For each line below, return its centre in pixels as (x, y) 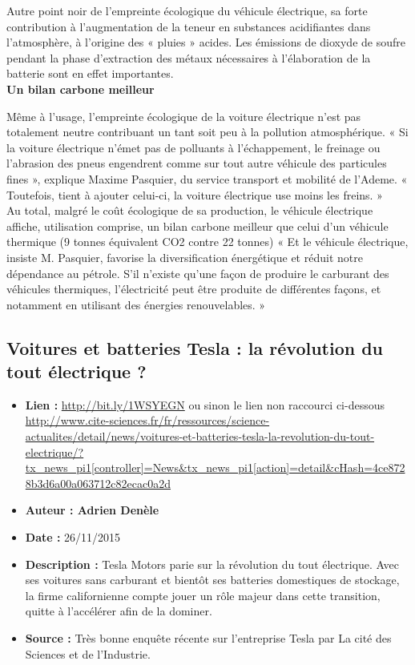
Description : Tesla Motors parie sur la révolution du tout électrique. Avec (212, 564)
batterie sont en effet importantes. (90, 73)
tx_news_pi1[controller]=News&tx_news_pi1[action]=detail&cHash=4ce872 (215, 468)
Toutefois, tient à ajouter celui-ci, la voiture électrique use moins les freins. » (195, 194)
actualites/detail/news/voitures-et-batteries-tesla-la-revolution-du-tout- (200, 436)
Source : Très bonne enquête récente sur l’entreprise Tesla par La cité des (208, 638)
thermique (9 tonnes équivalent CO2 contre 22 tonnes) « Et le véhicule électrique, (207, 242)
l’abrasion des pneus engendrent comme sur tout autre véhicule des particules (197, 163)
